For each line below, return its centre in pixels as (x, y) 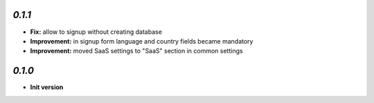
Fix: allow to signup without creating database (96, 32)
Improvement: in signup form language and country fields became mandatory (142, 41)
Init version (47, 87)
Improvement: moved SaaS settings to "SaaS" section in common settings (136, 51)
